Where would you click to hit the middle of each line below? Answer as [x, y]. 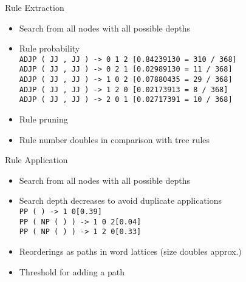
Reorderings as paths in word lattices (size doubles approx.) [130, 251]
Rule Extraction [35, 7]
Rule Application [36, 160]
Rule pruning [43, 119]
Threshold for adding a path [72, 271]
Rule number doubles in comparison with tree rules [114, 139]
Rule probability [50, 48]
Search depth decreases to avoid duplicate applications [120, 200]
